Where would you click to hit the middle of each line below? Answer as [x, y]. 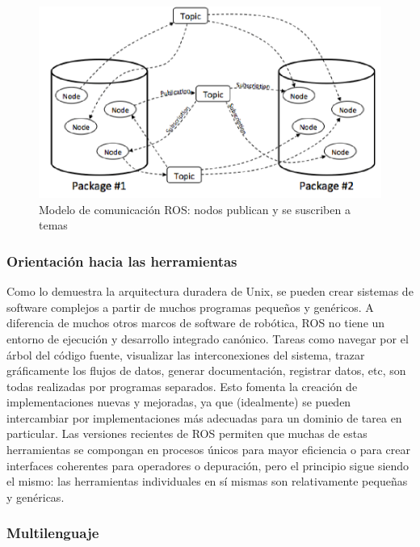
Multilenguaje [53, 533]
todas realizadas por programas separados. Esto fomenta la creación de [182, 386]
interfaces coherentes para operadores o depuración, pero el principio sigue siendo [208, 465]
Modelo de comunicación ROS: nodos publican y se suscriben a [195, 209]
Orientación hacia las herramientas [122, 261]
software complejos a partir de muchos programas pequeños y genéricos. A [190, 307]
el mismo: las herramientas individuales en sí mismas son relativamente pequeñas [207, 481]
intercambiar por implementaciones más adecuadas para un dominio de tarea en [204, 417]
